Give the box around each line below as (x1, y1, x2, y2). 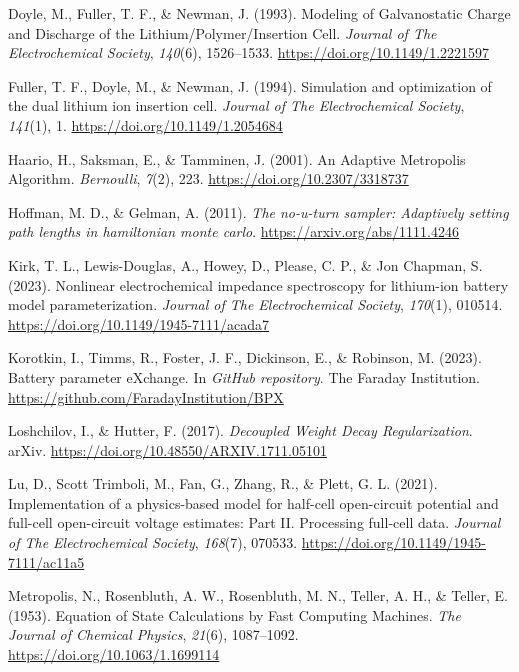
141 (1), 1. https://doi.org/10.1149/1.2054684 (8, 114, 283, 135)
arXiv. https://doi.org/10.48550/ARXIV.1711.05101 (8, 439, 327, 460)
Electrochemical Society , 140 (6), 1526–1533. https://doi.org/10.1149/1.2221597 (8, 42, 490, 63)
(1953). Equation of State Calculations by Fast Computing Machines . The (8, 604, 461, 625)
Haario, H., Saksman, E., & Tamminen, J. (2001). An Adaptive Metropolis (8, 148, 466, 169)
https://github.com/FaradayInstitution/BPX (8, 386, 284, 407)
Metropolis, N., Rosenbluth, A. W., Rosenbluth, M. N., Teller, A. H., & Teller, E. (8, 585, 508, 606)
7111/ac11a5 (8, 551, 85, 572)
